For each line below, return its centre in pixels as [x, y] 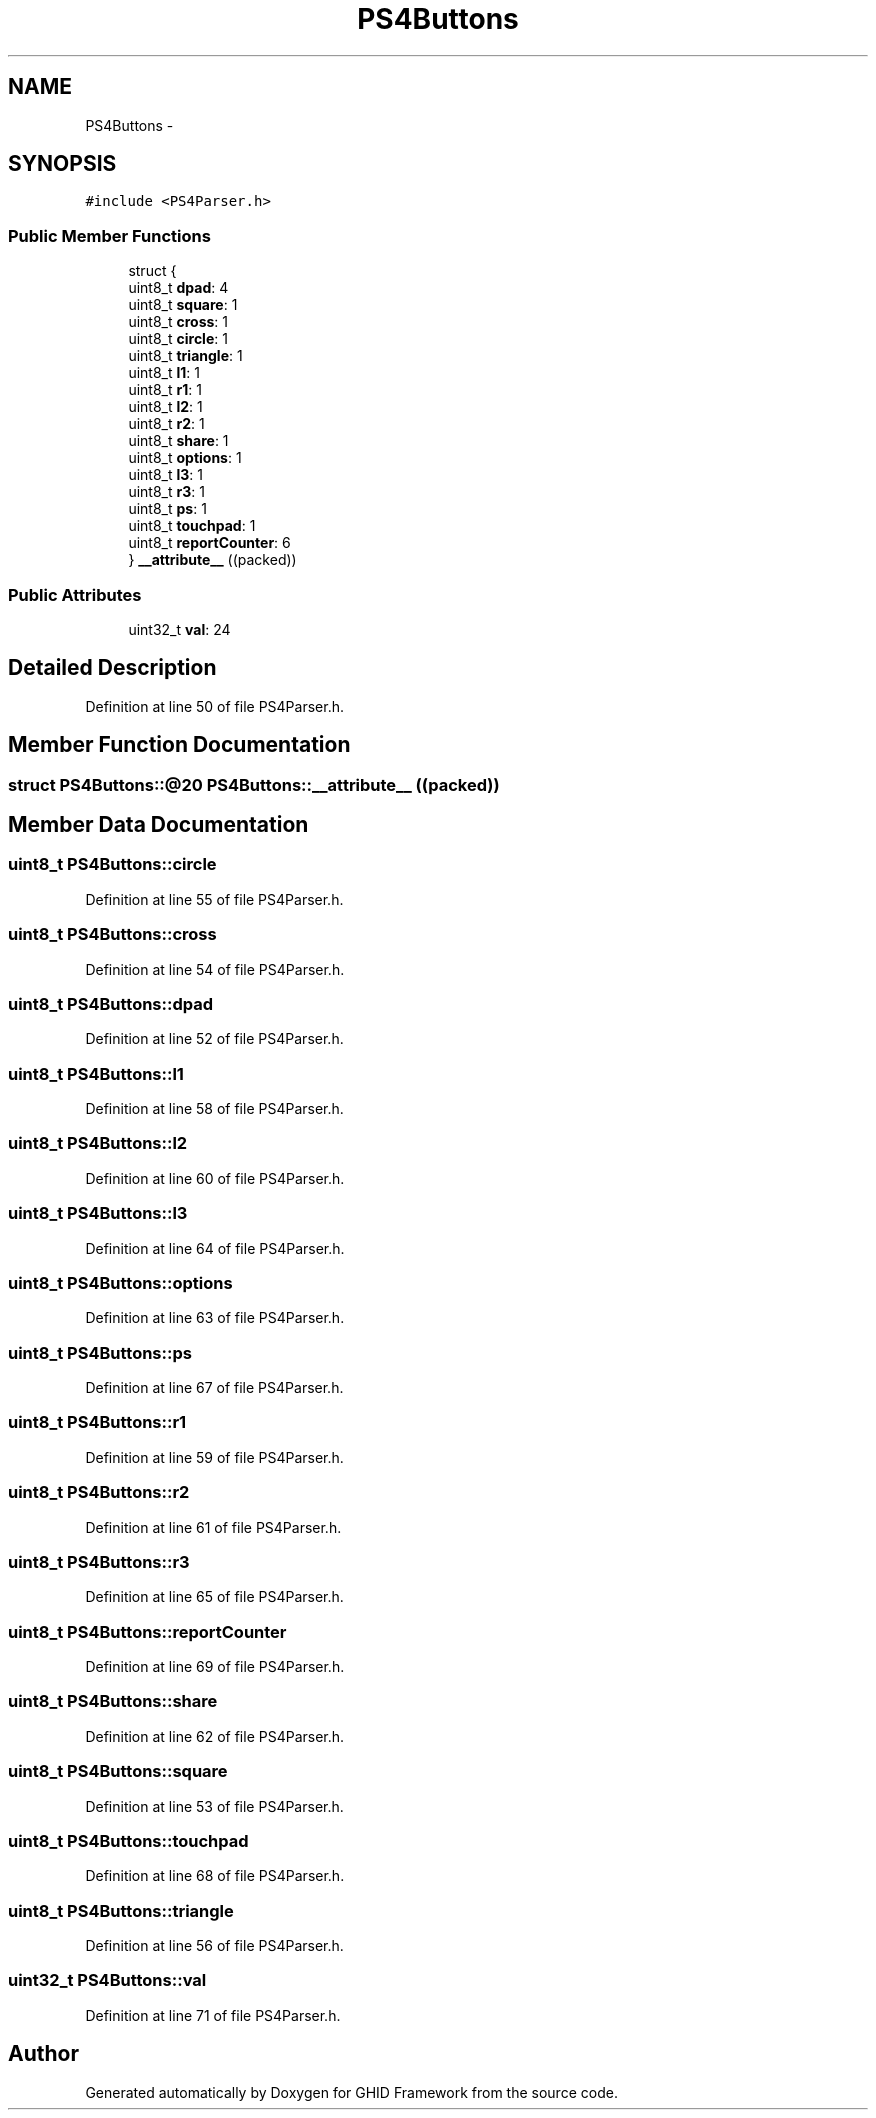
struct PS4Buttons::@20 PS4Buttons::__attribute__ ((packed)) [254, 784]
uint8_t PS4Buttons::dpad [111, 1003]
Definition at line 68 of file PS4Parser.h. [215, 1876]
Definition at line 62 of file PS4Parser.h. [215, 1736]
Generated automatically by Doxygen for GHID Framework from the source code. [351, 2092]
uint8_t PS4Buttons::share [113, 1701]
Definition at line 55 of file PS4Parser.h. [214, 899]
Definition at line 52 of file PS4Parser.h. [214, 1039]
